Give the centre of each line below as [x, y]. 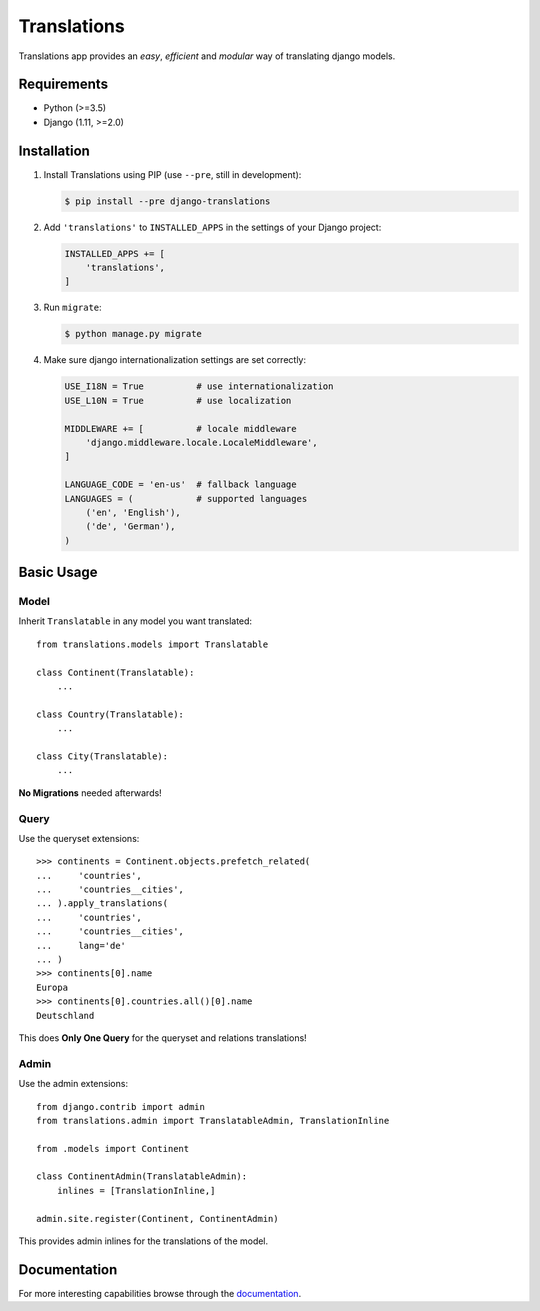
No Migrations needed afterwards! [90, 792]
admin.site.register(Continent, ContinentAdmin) [157, 1218]
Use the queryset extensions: [79, 838]
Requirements [63, 84]
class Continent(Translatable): [115, 672]
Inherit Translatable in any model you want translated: [135, 621]
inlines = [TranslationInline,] [136, 1190]
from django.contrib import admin [120, 1106]
